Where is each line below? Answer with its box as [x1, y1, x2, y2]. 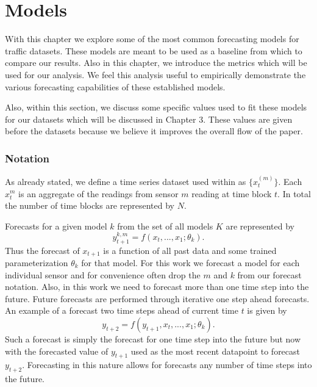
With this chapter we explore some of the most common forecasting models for [5, 32, 299, 45]
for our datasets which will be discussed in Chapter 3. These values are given [5, 112, 293, 125]
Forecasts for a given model [5, 219, 107, 232]
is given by [247, 304, 287, 317]
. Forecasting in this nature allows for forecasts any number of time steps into [22, 358, 312, 371]
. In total [277, 187, 311, 200]
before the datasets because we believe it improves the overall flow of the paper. [5, 125, 303, 137]
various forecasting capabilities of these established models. [5, 80, 226, 93]
